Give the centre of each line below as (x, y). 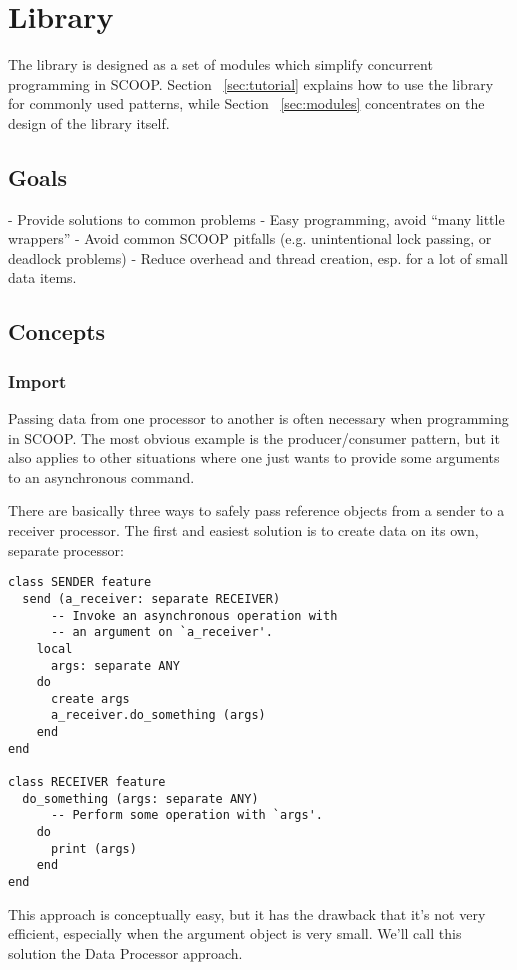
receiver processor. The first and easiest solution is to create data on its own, (243, 530)
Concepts (57, 331)
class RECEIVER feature (87, 782)
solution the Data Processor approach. (125, 952)
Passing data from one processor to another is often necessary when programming (258, 418)
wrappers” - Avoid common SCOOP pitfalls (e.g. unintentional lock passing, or (250, 238)
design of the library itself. (89, 122)
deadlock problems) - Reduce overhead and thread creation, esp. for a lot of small (258, 257)
